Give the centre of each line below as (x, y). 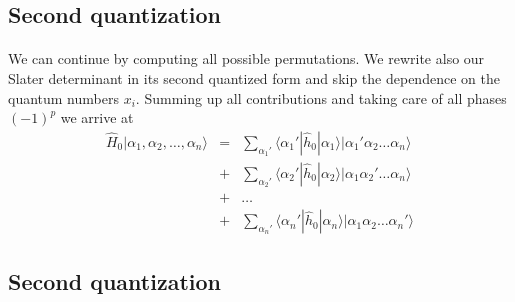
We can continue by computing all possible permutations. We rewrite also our (246, 58)
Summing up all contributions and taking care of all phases (325, 97)
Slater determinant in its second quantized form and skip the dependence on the (254, 77)
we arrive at (97, 117)
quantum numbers (63, 97)
